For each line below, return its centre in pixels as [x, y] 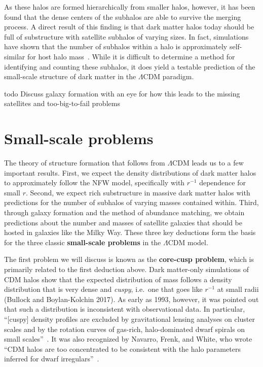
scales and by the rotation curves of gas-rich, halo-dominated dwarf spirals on [125, 329]
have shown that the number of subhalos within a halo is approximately [116, 46]
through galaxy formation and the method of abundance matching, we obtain [124, 212]
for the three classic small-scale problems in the [83, 242]
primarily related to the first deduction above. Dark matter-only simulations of [126, 269]
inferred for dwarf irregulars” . [52, 359]
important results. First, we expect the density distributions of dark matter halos [130, 172]
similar [15, 56]
